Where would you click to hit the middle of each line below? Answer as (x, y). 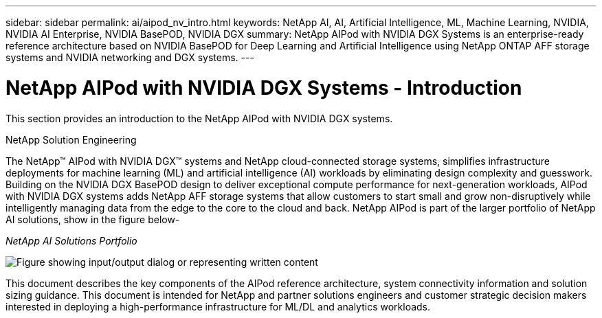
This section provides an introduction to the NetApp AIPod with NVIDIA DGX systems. (199, 118)
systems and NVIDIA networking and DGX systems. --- (130, 57)
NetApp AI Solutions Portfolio (71, 240)
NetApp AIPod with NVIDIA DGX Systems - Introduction (264, 88)
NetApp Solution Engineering (71, 139)
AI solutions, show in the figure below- (93, 219)
